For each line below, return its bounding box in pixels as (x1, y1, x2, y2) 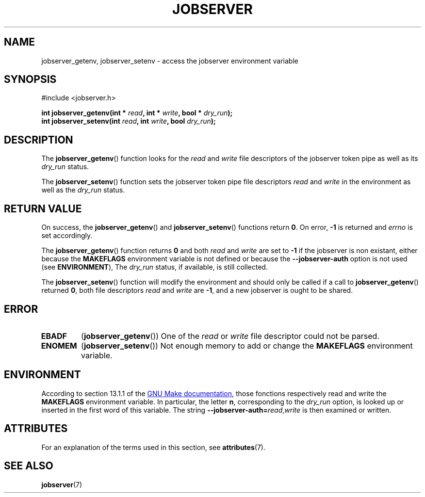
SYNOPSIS (4, 73, 57, 86)
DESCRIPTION (4, 133, 73, 146)
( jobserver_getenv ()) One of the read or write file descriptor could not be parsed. (81, 331, 379, 341)
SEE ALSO (4, 460, 53, 472)
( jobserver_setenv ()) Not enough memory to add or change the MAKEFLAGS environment (81, 340, 413, 351)
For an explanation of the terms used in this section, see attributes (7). (41, 443, 265, 451)
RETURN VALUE (4, 202, 82, 215)
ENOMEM (41, 340, 77, 351)
